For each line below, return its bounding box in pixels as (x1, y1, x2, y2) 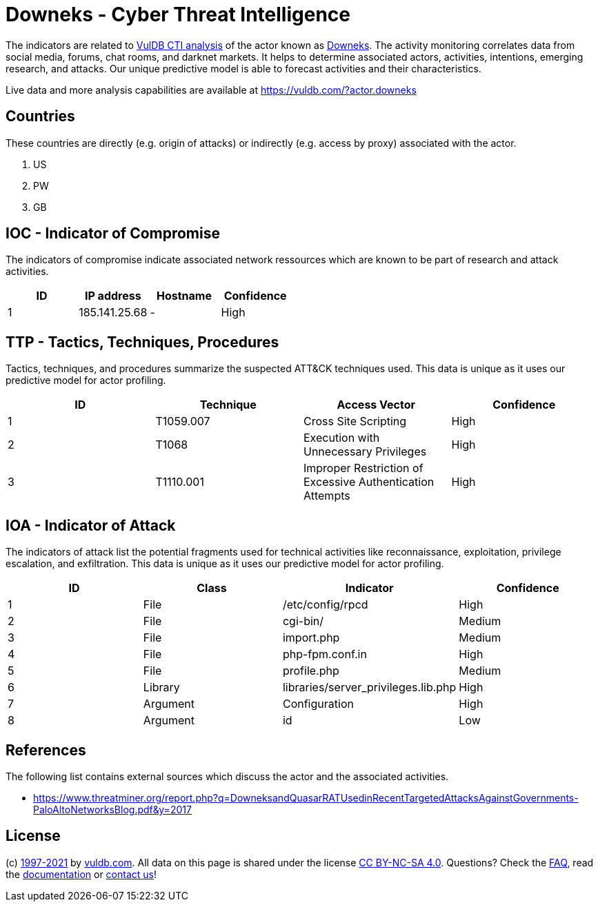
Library (143, 680, 180, 695)
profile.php (282, 664, 339, 678)
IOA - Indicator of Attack (6, 516, 176, 534)
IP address (84, 289, 141, 303)
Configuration (282, 697, 354, 711)
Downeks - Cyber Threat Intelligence (6, 3, 350, 26)
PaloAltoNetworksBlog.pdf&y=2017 (33, 803, 192, 815)
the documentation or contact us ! (6, 868, 157, 880)
